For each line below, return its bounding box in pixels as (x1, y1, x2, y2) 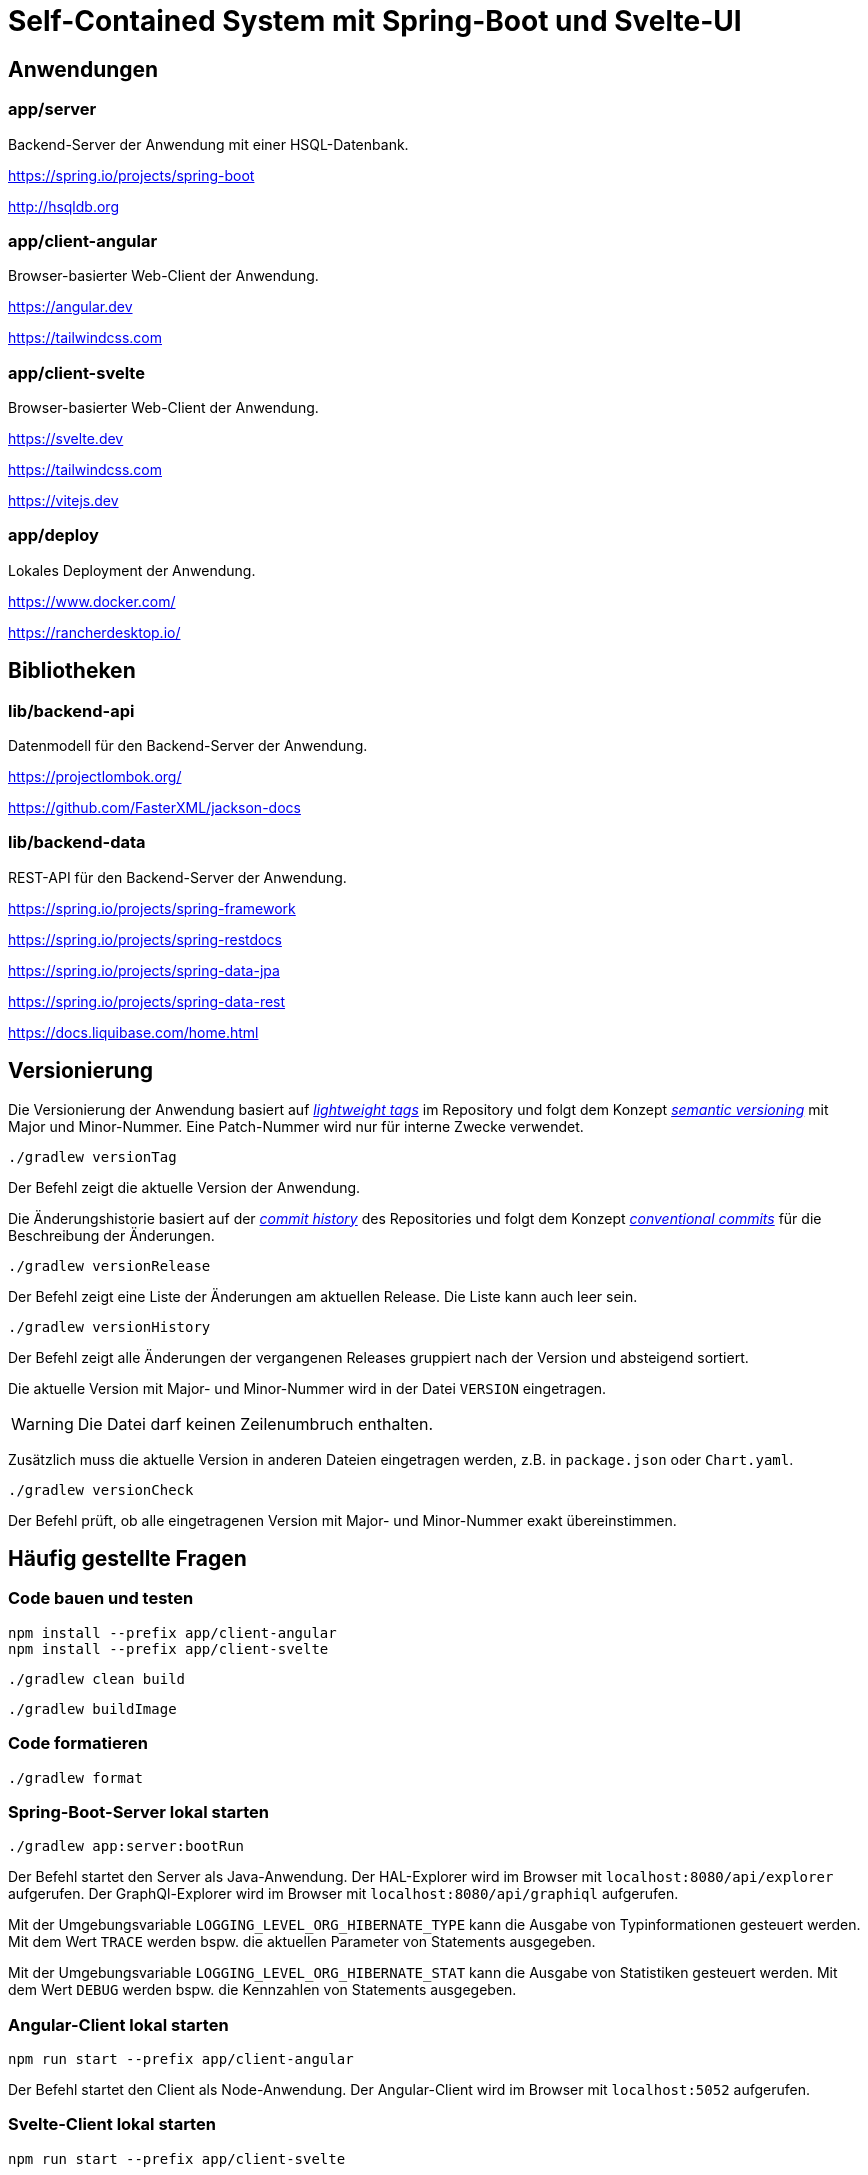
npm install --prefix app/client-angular (8, 1624, 337, 1641)
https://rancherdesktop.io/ (8, 623, 181, 641)
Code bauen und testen (8, 1588, 194, 1609)
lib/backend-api (8, 700, 135, 721)
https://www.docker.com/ (8, 592, 176, 610)
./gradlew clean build (8, 1670, 186, 1687)
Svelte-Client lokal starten (8, 2114, 216, 2135)
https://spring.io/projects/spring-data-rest (8, 992, 286, 1010)
